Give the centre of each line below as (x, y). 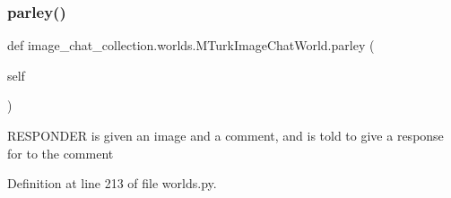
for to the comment (61, 153)
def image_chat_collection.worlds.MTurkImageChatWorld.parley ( (191, 45)
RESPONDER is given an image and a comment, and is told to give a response (225, 135)
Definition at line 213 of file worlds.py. (112, 183)
